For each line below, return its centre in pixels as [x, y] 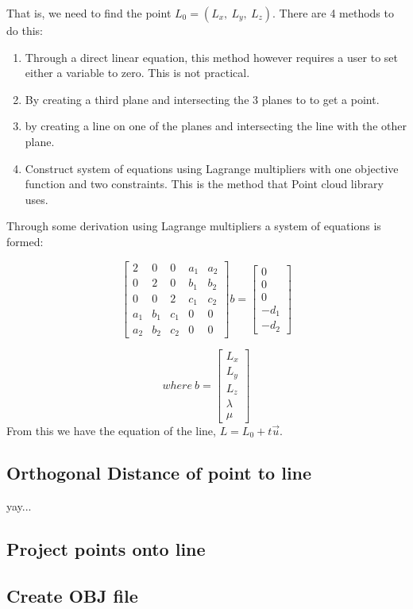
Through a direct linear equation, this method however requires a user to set [211, 57]
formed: [25, 241]
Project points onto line [106, 549]
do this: [25, 30]
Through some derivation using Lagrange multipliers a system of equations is [194, 226]
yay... [19, 506]
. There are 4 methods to [333, 13]
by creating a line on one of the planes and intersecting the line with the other [216, 126]
